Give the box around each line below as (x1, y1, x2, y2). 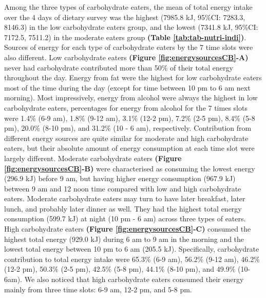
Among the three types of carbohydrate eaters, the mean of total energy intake (4, 2, 253, 12)
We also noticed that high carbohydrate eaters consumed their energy (24, 274, 244, 285)
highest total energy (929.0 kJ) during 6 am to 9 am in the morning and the (4, 233, 244, 244)
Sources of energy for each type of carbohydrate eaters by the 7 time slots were (4, 42, 253, 52)
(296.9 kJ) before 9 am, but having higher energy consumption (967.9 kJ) (4, 173, 236, 184)
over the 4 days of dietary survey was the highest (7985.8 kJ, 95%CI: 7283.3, (4, 11, 245, 22)
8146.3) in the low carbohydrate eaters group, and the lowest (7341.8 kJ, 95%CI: (4, 22, 258, 32)
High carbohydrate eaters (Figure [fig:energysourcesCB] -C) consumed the (4, 223, 251, 234)
